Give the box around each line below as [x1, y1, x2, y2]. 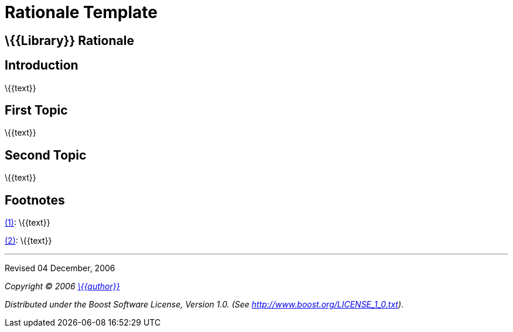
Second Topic [5, 147, 87, 162]
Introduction [5, 58, 78, 73]
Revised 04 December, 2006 [5, 263, 115, 274]
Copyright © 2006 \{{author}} [5, 281, 120, 292]
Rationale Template [5, 2, 158, 22]
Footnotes [5, 192, 65, 207]
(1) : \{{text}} [5, 217, 50, 228]
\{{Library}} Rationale [5, 33, 134, 48]
